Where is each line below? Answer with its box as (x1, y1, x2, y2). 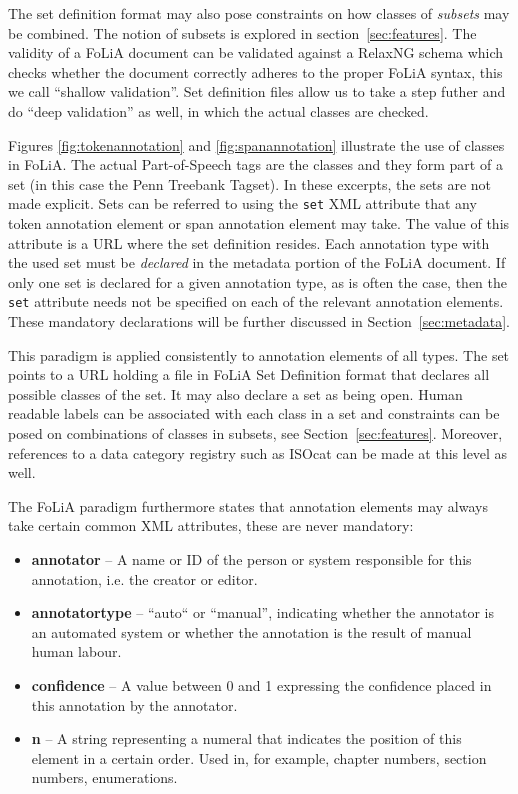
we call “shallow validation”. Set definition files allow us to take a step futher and (8, 81, 506, 102)
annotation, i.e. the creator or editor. (31, 568, 258, 589)
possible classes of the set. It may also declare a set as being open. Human (8, 383, 463, 404)
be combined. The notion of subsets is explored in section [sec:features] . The (8, 22, 477, 43)
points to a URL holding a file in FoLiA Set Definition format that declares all (8, 364, 490, 385)
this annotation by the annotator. (31, 694, 238, 715)
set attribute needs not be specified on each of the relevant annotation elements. (8, 291, 504, 312)
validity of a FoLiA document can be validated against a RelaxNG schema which (8, 42, 504, 63)
